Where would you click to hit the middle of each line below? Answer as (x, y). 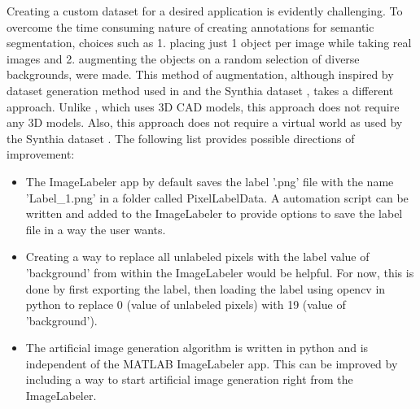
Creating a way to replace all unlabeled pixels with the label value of (197, 257)
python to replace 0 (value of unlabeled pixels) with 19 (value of (186, 305)
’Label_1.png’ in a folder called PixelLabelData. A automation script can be (217, 197)
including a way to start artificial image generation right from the (189, 379)
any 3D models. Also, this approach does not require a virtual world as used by (205, 122)
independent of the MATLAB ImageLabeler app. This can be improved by (212, 363)
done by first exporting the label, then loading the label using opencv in (206, 288)
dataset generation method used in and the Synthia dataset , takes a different (200, 90)
